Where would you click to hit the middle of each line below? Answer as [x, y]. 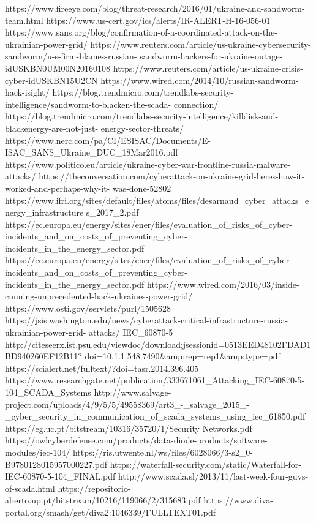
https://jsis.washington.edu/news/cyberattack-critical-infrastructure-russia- [147, 320]
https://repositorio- [94, 488]
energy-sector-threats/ [142, 128]
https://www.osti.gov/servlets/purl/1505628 [88, 308]
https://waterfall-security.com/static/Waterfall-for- [206, 464]
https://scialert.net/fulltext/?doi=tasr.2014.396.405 [102, 368]
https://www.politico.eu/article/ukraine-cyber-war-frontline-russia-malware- [148, 164]
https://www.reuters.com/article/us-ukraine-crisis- [208, 68]
